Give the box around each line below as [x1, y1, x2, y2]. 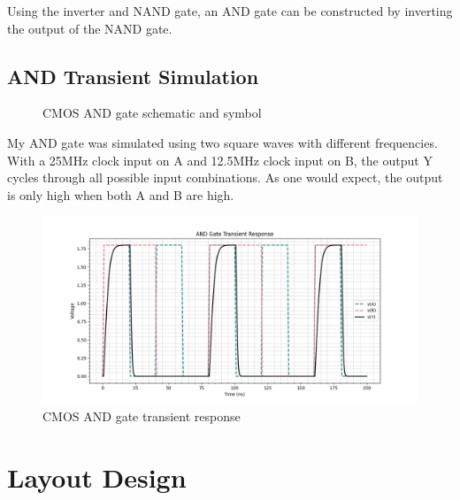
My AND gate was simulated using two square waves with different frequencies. [7, 133, 438, 151]
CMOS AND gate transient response [42, 406, 241, 425]
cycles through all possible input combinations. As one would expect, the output [7, 168, 443, 187]
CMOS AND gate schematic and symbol [42, 104, 262, 122]
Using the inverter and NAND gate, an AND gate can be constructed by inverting [7, 2, 453, 19]
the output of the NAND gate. [7, 19, 172, 37]
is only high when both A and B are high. [7, 185, 234, 204]
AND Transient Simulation [7, 62, 259, 89]
